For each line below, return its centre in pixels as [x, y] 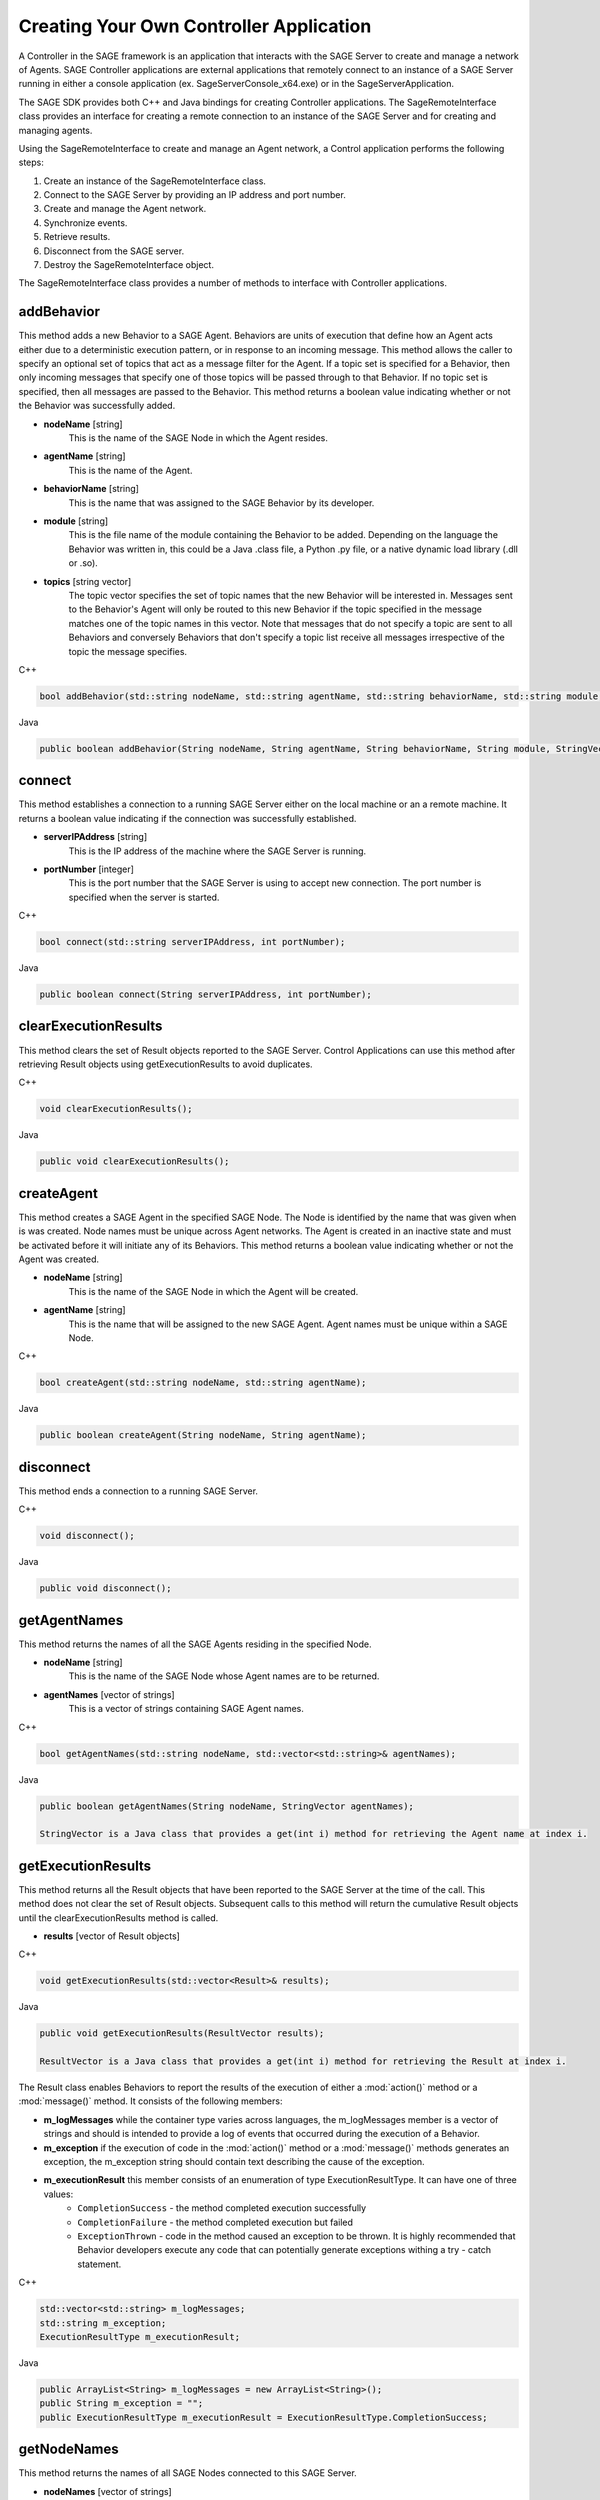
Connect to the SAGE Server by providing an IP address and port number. [195, 195]
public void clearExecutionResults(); [134, 1161]
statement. [99, 2264]
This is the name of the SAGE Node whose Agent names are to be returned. [224, 1676]
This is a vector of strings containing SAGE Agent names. [186, 1709]
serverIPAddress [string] [95, 837]
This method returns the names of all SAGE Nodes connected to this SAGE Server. [187, 2473]
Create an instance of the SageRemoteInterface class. [155, 181]
